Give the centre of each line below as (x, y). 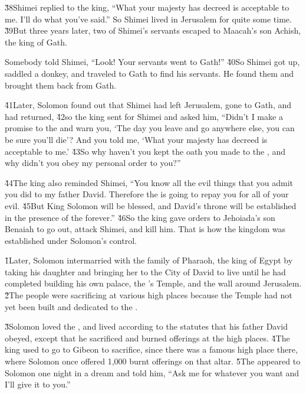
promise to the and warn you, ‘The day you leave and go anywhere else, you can (150, 128)
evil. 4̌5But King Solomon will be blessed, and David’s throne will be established (151, 205)
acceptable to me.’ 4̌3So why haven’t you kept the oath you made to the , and (145, 151)
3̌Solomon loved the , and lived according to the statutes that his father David (147, 326)
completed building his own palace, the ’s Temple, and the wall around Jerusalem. (153, 283)
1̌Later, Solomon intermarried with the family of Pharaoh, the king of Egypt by (149, 260)
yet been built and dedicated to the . (71, 306)
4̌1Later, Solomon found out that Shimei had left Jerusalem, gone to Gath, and (148, 105)
